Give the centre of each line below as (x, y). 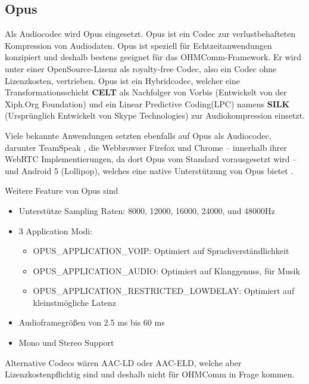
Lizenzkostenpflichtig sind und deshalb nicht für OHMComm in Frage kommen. (150, 374)
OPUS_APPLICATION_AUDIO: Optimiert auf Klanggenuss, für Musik (166, 270)
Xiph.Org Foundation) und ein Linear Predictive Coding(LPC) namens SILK (147, 103)
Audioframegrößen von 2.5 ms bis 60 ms (92, 322)
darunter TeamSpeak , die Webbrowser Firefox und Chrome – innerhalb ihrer (146, 147)
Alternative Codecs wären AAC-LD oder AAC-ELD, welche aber (123, 362)
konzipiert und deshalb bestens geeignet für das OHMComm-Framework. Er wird (153, 57)
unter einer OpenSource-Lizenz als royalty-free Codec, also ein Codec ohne (141, 68)
